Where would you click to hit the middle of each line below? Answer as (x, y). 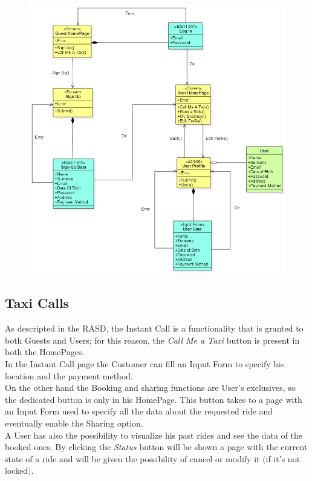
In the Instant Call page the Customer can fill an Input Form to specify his (145, 364)
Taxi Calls (37, 303)
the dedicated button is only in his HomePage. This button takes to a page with (154, 399)
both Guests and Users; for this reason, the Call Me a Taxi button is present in (152, 340)
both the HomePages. (45, 352)
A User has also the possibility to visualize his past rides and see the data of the (154, 435)
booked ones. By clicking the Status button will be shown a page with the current (156, 447)
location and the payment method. (69, 375)
